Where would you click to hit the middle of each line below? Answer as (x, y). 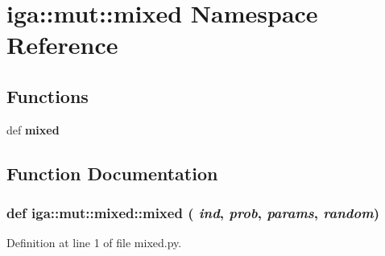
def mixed (33, 129)
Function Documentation (112, 173)
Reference (62, 45)
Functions (48, 95)
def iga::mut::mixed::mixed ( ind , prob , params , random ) (193, 213)
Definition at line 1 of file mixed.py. (94, 243)
